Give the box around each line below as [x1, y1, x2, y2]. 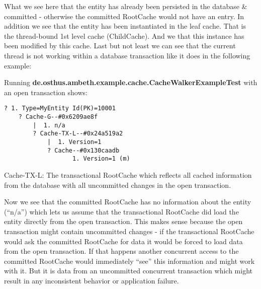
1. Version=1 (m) [72, 155, 130, 163]
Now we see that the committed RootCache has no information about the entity [4, 196, 251, 207]
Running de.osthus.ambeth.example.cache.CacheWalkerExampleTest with [4, 77, 257, 88]
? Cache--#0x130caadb [47, 147, 120, 154]
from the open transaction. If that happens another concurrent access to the [4, 246, 239, 256]
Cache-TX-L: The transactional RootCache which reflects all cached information [4, 169, 252, 180]
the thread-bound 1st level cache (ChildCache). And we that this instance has [4, 30, 244, 41]
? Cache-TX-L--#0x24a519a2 [33, 130, 123, 137]
